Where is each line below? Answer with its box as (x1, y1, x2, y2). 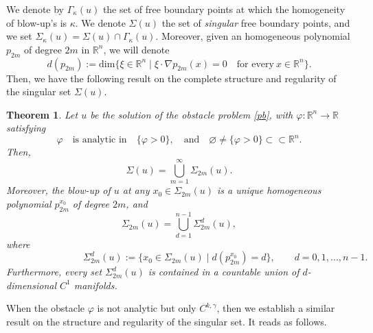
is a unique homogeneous (216, 183, 321, 197)
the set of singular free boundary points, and (161, 15, 350, 29)
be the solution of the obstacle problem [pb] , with (90, 107, 293, 121)
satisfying (6, 121, 46, 135)
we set (6, 29, 32, 43)
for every (236, 59, 274, 69)
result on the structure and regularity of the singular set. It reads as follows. (6, 314, 327, 329)
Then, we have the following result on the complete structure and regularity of (6, 71, 337, 85)
